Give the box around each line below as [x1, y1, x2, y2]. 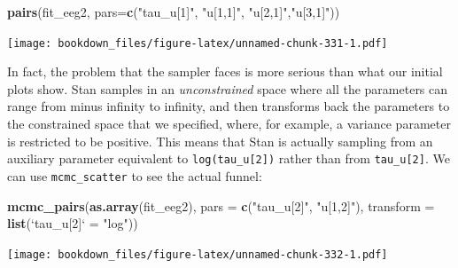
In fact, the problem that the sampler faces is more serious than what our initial [7, 62, 443, 81]
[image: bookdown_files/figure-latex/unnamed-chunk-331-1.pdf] [7, 36, 388, 50]
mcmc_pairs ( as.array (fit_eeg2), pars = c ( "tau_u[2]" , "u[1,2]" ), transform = [7, 196, 435, 215]
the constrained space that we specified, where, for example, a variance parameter [7, 114, 451, 133]
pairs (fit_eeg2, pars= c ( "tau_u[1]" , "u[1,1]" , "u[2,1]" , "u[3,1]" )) [7, 3, 340, 20]
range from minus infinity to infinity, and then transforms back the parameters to [7, 97, 450, 115]
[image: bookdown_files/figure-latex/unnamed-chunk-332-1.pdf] [7, 248, 388, 261]
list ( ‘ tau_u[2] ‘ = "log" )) [7, 214, 138, 233]
